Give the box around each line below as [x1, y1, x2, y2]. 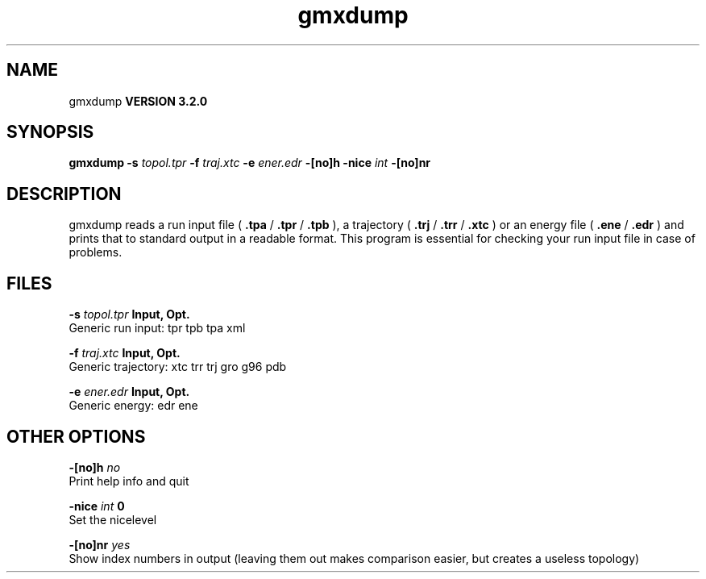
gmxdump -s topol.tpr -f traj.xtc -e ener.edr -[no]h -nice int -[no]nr [69, 156, 431, 170]
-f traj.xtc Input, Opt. [69, 346, 181, 360]
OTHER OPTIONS [6, 426, 146, 447]
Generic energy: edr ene [69, 398, 198, 413]
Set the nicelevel [69, 512, 157, 527]
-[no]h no [69, 460, 121, 474]
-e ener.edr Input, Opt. [69, 385, 190, 399]
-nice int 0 [69, 498, 125, 513]
